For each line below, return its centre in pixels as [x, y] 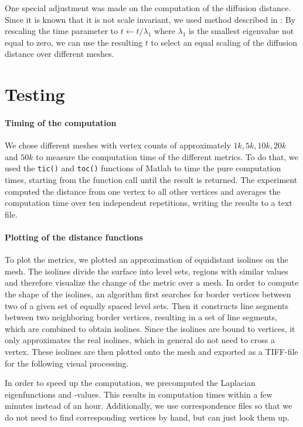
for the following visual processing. [67, 363]
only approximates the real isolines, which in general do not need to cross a [140, 340]
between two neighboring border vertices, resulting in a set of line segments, [141, 317]
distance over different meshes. [59, 54]
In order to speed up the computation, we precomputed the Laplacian [130, 383]
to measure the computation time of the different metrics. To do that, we [167, 156]
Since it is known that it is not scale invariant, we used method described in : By [150, 19]
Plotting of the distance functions [74, 237]
